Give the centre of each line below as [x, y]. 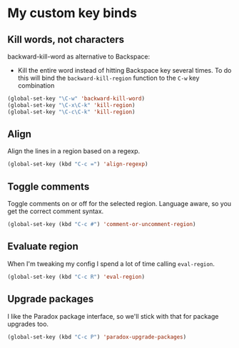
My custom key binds [72, 13]
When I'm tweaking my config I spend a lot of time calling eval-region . [111, 263]
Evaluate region [43, 246]
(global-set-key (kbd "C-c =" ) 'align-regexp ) [78, 164]
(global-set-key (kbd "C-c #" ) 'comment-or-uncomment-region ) [102, 225]
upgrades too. [28, 324]
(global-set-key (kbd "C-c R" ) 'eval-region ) [76, 277]
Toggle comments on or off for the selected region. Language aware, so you [119, 204]
